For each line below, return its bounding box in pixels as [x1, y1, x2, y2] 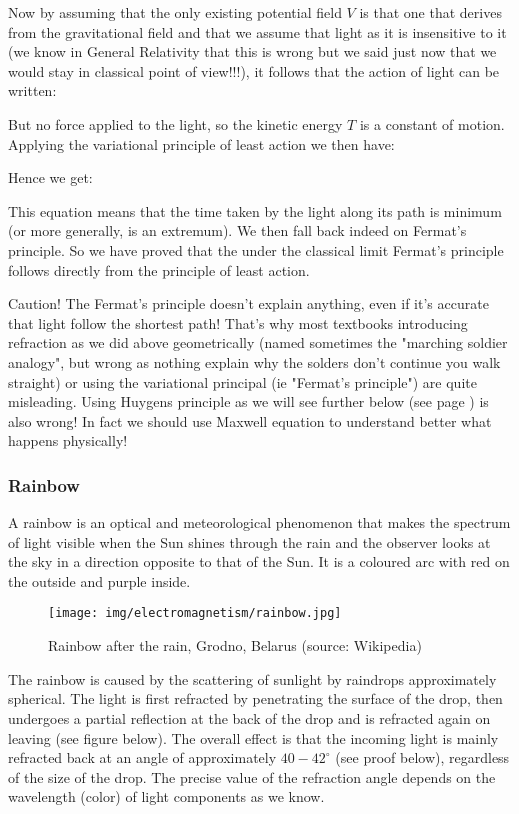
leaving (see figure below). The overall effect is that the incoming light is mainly [8, 727, 499, 748]
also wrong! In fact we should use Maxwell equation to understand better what [8, 410, 492, 431]
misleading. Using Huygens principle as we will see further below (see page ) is [8, 391, 489, 412]
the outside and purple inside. [8, 570, 191, 591]
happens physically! [8, 430, 128, 451]
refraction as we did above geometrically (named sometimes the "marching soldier [8, 332, 508, 353]
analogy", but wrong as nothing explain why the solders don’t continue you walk [8, 351, 501, 372]
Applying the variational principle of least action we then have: [8, 133, 395, 154]
